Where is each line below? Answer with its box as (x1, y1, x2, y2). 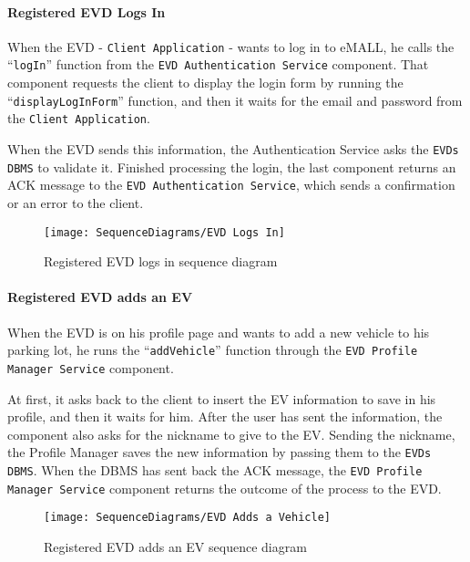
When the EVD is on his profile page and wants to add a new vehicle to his (7, 322, 430, 341)
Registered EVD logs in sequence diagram (44, 252, 278, 271)
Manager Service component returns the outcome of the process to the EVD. (7, 478, 442, 497)
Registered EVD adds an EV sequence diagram (44, 536, 307, 556)
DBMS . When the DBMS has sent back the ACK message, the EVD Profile (7, 460, 423, 479)
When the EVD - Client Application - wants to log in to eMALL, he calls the (7, 36, 455, 56)
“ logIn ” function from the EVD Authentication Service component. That (7, 55, 429, 74)
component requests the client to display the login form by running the (7, 73, 404, 92)
